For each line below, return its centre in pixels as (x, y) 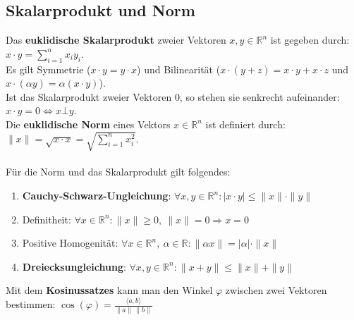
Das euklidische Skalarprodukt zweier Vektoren (116, 40)
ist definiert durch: (245, 124)
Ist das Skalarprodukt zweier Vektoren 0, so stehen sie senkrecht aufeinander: (173, 96)
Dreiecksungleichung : (74, 266)
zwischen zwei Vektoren (276, 290)
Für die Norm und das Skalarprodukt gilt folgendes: (118, 172)
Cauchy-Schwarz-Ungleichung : (97, 196)
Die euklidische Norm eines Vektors (88, 124)
